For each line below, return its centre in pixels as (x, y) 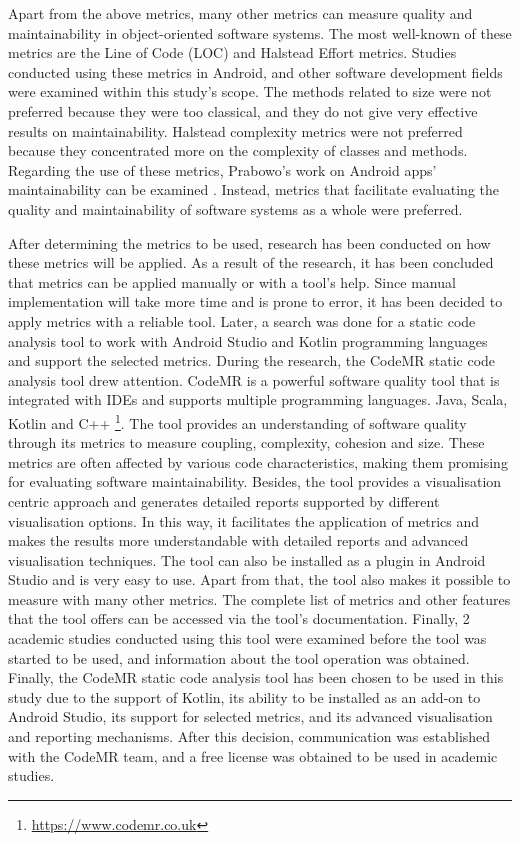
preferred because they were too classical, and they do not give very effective (243, 110)
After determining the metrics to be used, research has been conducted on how (249, 242)
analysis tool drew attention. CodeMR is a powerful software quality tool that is (254, 379)
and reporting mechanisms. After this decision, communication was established (249, 736)
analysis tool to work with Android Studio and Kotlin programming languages (248, 340)
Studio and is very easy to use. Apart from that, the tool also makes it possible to (259, 579)
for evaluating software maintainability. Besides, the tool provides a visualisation (255, 481)
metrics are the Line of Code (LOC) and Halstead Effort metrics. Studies (232, 52)
